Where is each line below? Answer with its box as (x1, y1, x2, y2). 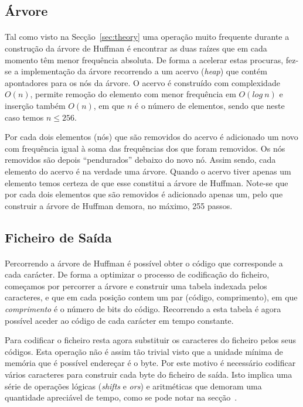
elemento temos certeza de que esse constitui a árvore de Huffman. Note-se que (5, 176, 288, 189)
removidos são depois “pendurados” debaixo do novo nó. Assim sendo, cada (5, 153, 276, 166)
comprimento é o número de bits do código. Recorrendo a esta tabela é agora (5, 303, 281, 315)
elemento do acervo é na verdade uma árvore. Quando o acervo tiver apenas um (5, 165, 291, 177)
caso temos (5, 111, 44, 123)
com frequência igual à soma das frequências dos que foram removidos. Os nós (5, 142, 285, 154)
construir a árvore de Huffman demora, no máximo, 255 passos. (5, 199, 233, 211)
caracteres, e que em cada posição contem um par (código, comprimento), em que (5, 291, 298, 303)
